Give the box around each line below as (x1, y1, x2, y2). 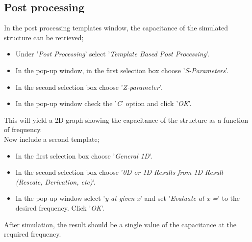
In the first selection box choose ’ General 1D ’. (15, 150, 152, 161)
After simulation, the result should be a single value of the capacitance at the (4, 219, 237, 229)
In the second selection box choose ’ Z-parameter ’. (15, 81, 162, 92)
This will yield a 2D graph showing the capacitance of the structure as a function (4, 114, 249, 125)
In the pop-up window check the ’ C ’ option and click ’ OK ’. (15, 98, 192, 108)
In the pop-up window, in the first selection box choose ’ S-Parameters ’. (15, 65, 228, 75)
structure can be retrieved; (4, 32, 84, 42)
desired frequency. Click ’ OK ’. (15, 202, 104, 213)
